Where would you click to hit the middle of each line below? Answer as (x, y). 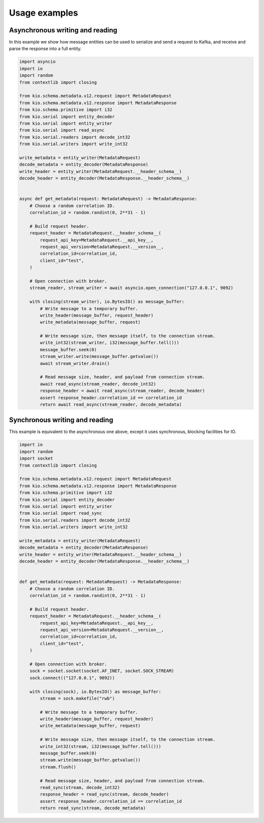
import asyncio (37, 62)
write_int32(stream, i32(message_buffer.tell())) (100, 746)
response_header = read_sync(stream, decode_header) (104, 794)
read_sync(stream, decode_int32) (80, 787)
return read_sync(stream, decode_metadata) (93, 808)
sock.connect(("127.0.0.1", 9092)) (72, 678)
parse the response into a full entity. (45, 48)
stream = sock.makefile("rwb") (77, 698)
